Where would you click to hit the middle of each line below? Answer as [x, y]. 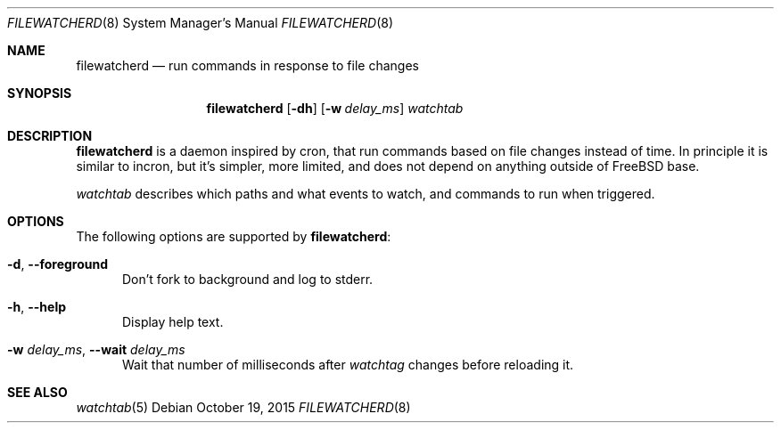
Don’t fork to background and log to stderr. [248, 279]
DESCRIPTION [50, 136]
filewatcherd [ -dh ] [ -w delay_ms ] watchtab [335, 108]
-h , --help [37, 307]
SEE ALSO [37, 392]
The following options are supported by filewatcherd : [234, 236]
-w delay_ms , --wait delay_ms [96, 349]
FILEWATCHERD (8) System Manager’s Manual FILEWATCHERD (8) [201, 23]
